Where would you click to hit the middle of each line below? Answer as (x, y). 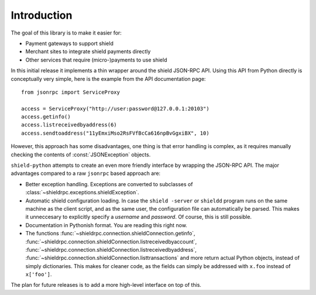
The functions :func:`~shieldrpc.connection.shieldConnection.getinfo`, (110, 234)
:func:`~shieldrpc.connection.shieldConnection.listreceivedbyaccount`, (111, 241)
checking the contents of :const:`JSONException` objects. (81, 155)
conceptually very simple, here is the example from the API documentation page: (108, 78)
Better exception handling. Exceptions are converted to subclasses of (109, 184)
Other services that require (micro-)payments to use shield (96, 60)
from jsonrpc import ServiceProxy (71, 92)
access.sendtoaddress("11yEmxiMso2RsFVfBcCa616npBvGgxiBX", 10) (116, 133)
